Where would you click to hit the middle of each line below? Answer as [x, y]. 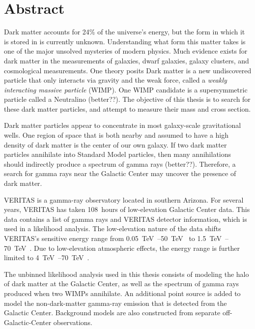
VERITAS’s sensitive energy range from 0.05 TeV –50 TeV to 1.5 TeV [113, 238]
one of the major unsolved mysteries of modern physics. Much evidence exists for [126, 51]
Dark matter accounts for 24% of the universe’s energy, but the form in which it [125, 32]
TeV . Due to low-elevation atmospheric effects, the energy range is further [127, 248]
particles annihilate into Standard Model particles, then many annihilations [118, 154]
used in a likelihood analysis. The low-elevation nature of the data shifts [113, 228]
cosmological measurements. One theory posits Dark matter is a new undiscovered [128, 70]
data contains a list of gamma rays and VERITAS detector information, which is [126, 219]
